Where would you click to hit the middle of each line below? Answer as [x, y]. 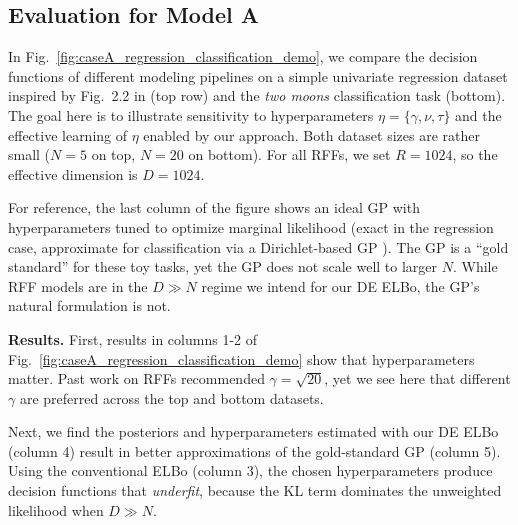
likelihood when [56, 509]
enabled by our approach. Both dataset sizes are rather [311, 134]
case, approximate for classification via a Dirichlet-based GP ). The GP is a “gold [258, 246]
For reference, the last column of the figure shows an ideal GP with [214, 207]
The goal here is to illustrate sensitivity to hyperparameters [191, 114]
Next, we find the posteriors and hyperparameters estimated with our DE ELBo [253, 431]
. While [475, 266]
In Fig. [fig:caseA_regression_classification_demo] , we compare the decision [243, 56]
